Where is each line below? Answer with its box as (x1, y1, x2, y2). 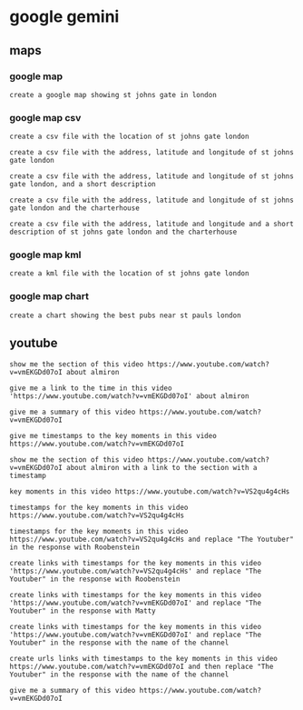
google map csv (9, 111, 82, 124)
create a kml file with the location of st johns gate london (9, 269, 249, 278)
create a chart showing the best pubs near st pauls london (9, 311, 242, 320)
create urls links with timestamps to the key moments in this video (9, 654, 279, 663)
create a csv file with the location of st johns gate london (9, 132, 249, 142)
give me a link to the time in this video (9, 384, 172, 393)
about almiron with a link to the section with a (66, 463, 258, 472)
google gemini (9, 6, 120, 27)
